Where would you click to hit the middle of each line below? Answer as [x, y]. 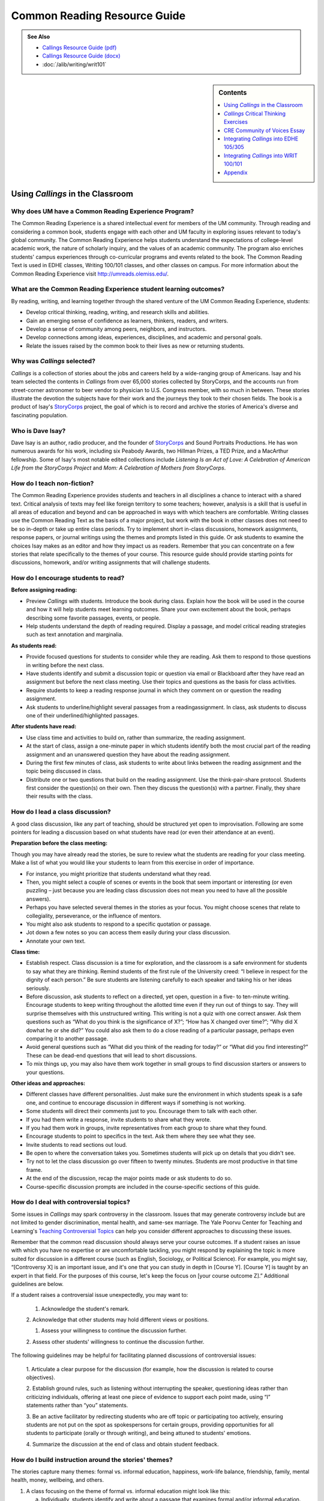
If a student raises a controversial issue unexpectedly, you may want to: [100, 1295]
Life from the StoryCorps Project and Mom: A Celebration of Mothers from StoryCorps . [118, 468]
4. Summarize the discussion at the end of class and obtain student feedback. [122, 1444]
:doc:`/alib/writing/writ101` [74, 64]
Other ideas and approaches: [48, 1083]
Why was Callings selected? [53, 361]
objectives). [40, 1377]
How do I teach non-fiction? [52, 483]
